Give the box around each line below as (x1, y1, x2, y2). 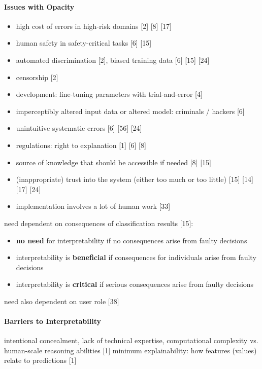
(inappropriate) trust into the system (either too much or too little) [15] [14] (16, 174, 253, 184)
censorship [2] (16, 71, 58, 82)
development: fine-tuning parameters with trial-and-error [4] (16, 89, 203, 99)
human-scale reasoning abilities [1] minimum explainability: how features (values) (4, 345, 257, 355)
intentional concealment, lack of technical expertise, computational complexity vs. (4, 335, 258, 346)
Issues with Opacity (4, 1, 75, 12)
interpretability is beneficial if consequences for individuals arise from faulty (16, 252, 256, 263)
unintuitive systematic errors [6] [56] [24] (16, 123, 142, 133)
